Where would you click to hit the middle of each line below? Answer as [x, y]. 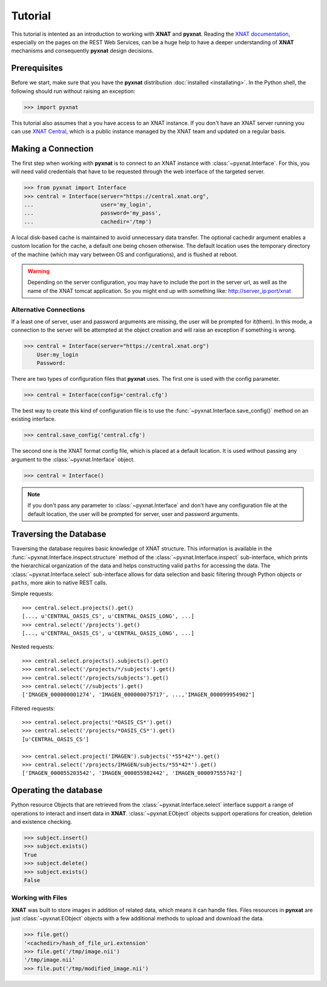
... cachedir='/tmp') [88, 222]
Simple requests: [32, 594]
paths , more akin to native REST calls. [59, 583]
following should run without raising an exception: [73, 91]
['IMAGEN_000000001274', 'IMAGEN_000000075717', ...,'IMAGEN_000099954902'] [139, 695]
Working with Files [39, 898]
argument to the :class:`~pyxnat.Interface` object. [73, 459]
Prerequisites [37, 68]
